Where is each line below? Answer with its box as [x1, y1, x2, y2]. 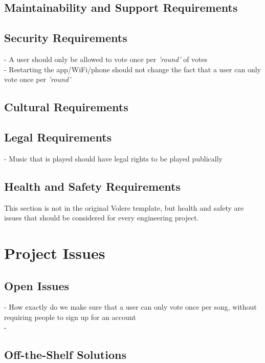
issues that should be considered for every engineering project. [4, 212, 199, 223]
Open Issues [4, 277, 70, 293]
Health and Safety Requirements [4, 178, 181, 194]
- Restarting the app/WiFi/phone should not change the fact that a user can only [4, 64, 261, 74]
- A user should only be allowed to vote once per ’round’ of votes [4, 53, 208, 64]
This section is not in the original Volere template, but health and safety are [4, 202, 244, 213]
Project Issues [4, 242, 105, 263]
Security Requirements [4, 30, 127, 46]
